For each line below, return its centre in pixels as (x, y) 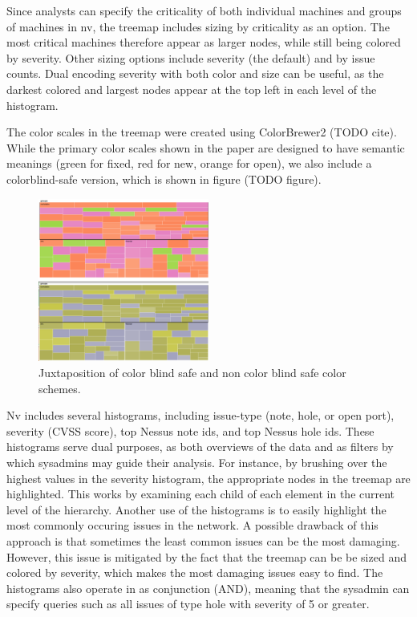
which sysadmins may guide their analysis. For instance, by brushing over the (197, 462)
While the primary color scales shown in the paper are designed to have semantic (206, 147)
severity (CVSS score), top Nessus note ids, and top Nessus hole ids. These (190, 430)
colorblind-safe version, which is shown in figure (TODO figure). (164, 179)
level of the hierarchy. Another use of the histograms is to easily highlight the (196, 509)
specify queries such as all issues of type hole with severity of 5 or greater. (188, 604)
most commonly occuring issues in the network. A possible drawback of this (192, 525)
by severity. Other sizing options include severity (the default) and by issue (191, 57)
